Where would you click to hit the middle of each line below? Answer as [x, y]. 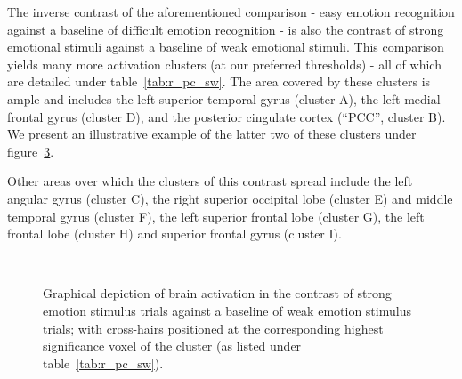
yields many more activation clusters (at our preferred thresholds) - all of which [224, 64]
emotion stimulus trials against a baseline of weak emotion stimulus [227, 310]
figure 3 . [31, 151]
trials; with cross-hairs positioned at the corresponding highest [213, 328]
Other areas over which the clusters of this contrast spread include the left [210, 181]
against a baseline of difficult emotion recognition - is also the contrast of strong [226, 29]
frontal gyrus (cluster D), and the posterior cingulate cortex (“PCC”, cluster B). [227, 116]
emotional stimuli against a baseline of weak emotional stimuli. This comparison [226, 47]
